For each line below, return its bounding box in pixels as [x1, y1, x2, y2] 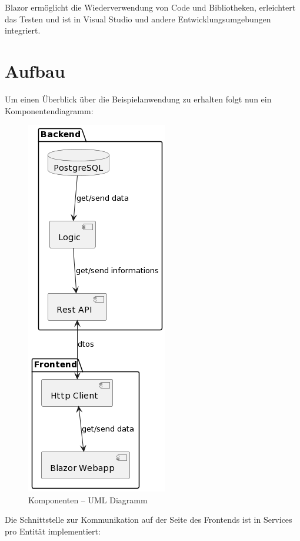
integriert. [5, 24, 41, 36]
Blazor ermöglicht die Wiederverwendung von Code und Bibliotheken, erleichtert [5, 1, 296, 13]
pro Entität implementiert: [5, 525, 101, 537]
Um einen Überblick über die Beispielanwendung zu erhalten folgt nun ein [5, 92, 272, 105]
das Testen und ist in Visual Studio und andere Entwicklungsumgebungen [5, 12, 271, 25]
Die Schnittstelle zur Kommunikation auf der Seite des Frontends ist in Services [5, 513, 292, 526]
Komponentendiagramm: [5, 104, 94, 117]
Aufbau [5, 58, 65, 82]
